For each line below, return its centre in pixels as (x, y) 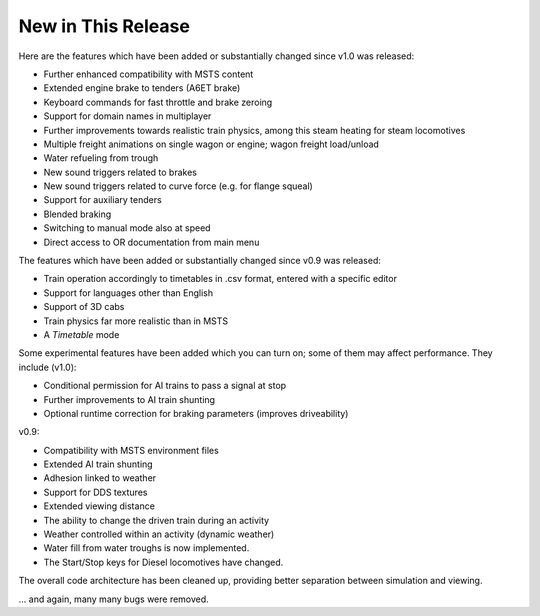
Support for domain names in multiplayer (127, 116)
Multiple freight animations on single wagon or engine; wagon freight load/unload (211, 144)
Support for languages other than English (128, 292)
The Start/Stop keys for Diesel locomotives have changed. (163, 562)
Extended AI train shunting (98, 464)
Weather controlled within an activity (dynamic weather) (159, 534)
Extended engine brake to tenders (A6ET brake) (142, 88)
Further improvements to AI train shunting (129, 399)
